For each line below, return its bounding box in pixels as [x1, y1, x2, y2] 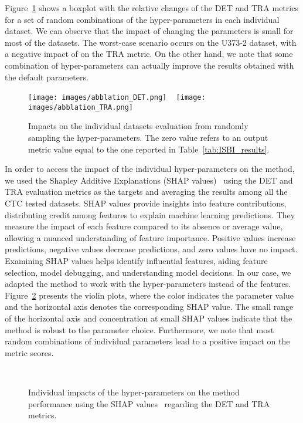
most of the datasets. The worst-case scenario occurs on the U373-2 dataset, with [5, 36, 297, 48]
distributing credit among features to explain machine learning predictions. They [5, 208, 295, 221]
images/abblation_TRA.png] [28, 103, 133, 111]
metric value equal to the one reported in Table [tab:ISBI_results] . [28, 143, 270, 155]
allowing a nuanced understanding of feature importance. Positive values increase [5, 231, 296, 243]
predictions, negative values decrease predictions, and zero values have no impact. [5, 243, 298, 255]
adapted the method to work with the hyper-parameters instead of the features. [5, 278, 291, 290]
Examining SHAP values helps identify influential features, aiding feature [5, 255, 268, 266]
